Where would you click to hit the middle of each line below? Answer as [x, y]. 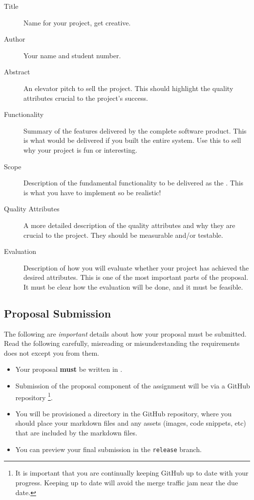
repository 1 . [34, 396]
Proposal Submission [58, 313]
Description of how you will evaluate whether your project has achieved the [136, 267]
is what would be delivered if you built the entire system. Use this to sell [132, 140]
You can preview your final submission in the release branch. [108, 449]
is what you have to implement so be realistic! [92, 192]
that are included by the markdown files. [76, 433]
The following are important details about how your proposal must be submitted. [125, 333]
